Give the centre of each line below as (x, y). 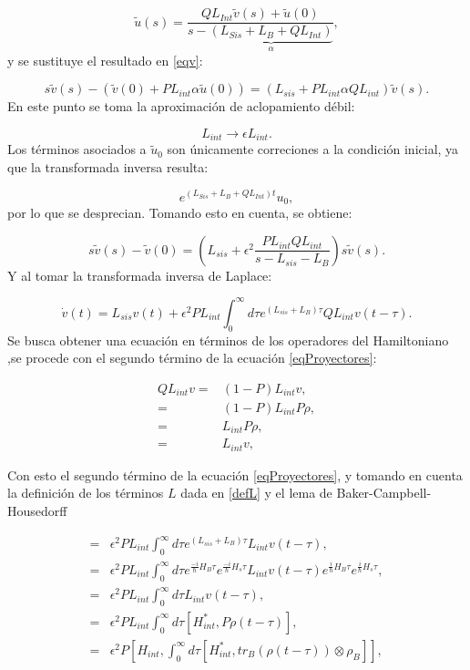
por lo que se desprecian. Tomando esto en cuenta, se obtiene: (180, 213)
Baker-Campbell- (384, 493)
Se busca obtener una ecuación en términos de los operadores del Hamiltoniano (228, 340)
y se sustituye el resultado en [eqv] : (105, 60)
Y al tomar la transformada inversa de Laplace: (140, 275)
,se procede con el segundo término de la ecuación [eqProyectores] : (192, 358)
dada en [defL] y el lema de (256, 493)
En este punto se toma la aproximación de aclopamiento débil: (181, 106)
